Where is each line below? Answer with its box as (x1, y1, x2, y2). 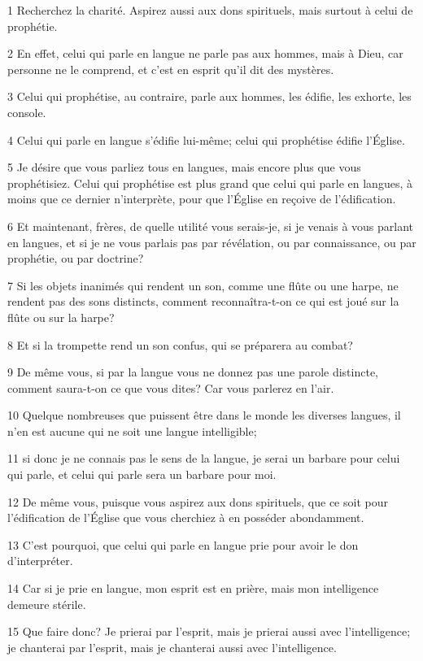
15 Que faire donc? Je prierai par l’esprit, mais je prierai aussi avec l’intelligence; (7, 623, 411, 640)
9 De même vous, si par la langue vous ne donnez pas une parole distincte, (7, 363, 379, 381)
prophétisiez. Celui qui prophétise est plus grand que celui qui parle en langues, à (7, 174, 412, 191)
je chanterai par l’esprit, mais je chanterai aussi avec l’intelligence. (7, 638, 337, 655)
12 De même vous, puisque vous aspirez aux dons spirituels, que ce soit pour (7, 493, 388, 510)
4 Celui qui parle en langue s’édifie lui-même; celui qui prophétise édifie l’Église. (7, 131, 405, 148)
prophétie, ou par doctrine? (7, 250, 144, 267)
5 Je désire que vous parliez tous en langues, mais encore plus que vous (7, 159, 361, 176)
